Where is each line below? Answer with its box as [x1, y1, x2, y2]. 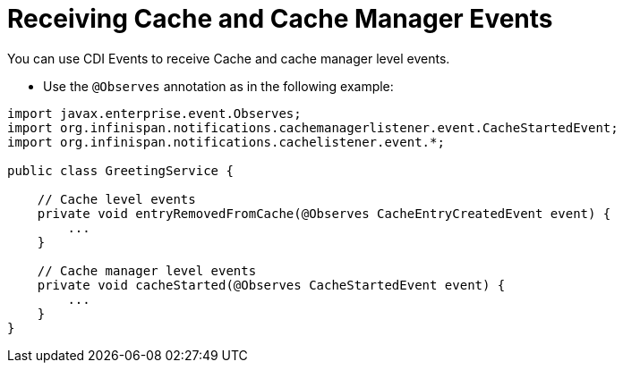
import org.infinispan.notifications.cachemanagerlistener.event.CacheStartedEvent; [7, 120, 619, 135]
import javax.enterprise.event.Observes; [7, 105, 302, 121]
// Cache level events [37, 191, 196, 206]
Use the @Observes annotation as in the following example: [43, 78, 394, 94]
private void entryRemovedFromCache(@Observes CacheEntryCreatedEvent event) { [37, 206, 611, 221]
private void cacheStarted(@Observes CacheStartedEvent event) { [37, 277, 506, 292]
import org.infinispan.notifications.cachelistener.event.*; [7, 134, 445, 149]
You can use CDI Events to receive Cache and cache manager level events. [7, 50, 450, 66]
